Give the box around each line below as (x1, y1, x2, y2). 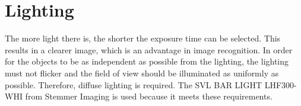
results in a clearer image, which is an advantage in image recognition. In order (5, 43, 293, 56)
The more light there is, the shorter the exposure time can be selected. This (5, 32, 281, 44)
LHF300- (264, 78, 297, 91)
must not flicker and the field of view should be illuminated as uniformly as (5, 66, 279, 79)
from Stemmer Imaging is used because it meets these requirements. (25, 90, 273, 102)
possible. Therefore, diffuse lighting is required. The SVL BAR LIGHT (5, 78, 262, 91)
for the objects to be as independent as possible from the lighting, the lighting (5, 55, 289, 68)
